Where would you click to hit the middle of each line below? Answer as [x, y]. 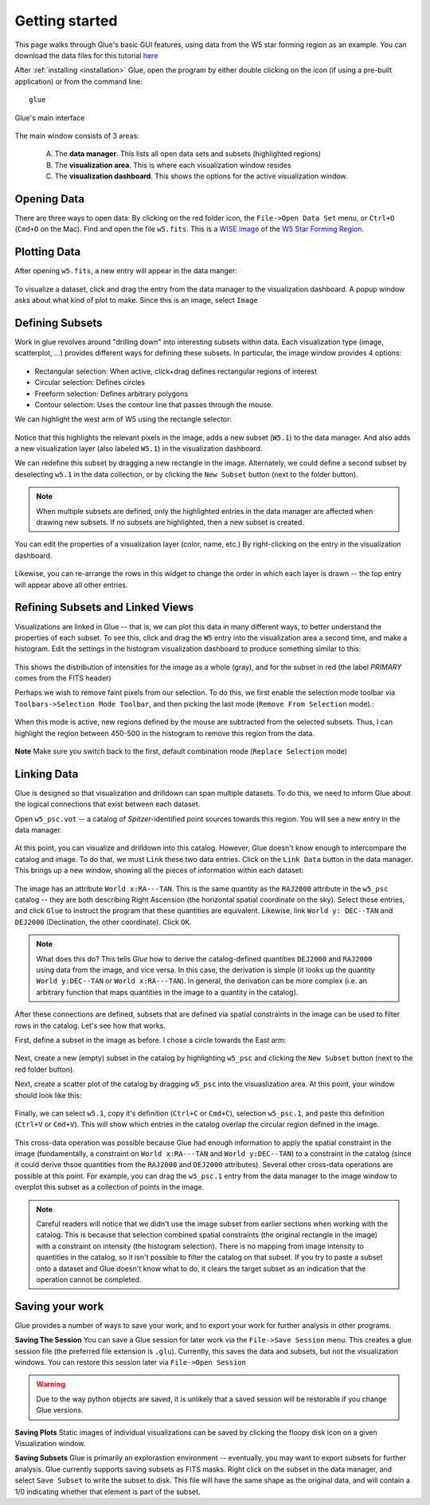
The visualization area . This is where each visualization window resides [173, 165]
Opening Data [50, 199]
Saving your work [59, 1306]
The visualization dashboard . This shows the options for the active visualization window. [201, 176]
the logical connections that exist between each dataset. [107, 804]
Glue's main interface [50, 118]
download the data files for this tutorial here [86, 55]
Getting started [66, 21]
